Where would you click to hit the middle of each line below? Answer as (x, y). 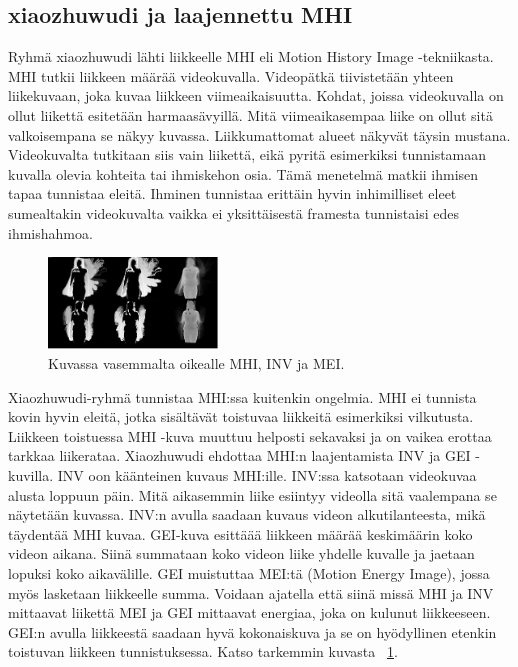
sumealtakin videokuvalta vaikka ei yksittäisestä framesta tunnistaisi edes (233, 212)
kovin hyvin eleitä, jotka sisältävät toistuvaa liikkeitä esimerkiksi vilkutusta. (241, 416)
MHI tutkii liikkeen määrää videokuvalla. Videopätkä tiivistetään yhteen (231, 75)
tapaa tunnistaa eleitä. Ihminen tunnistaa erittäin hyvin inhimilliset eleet (232, 193)
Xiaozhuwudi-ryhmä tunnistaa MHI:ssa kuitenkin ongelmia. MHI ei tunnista (242, 396)
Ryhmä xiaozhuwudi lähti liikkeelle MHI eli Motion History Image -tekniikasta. (251, 56)
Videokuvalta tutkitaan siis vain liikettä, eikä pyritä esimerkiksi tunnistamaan (247, 154)
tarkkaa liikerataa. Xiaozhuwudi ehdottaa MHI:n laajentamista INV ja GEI (239, 455)
